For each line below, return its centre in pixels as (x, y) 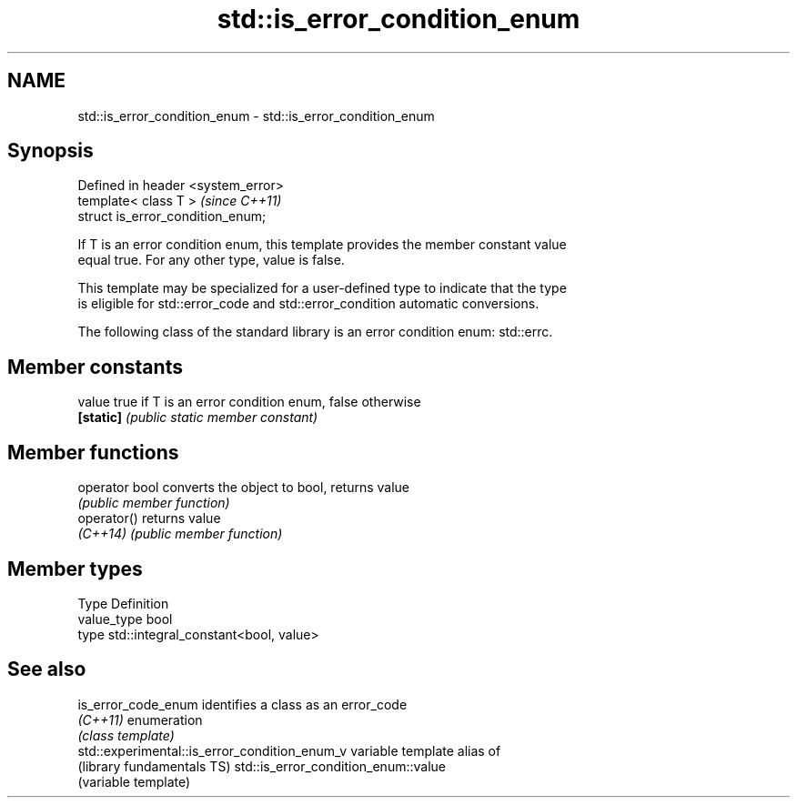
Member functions (93, 452)
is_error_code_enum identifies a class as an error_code (242, 704)
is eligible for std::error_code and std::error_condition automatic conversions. (308, 304)
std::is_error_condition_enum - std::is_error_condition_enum (256, 116)
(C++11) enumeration (140, 719)
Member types (75, 569)
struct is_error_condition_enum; (172, 216)
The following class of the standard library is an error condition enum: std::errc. (315, 332)
